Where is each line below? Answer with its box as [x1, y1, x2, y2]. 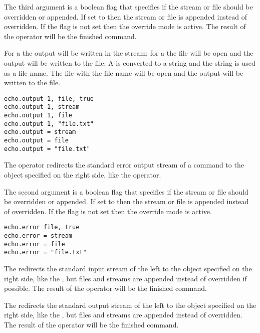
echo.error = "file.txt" [4, 249, 87, 256]
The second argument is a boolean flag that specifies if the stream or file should [4, 186, 248, 197]
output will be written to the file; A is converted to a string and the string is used [4, 57, 255, 68]
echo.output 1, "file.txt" [4, 120, 94, 127]
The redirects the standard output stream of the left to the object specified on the [4, 299, 256, 310]
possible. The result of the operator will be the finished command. [4, 283, 207, 293]
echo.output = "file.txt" [4, 145, 90, 152]
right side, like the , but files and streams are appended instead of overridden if [4, 273, 247, 283]
